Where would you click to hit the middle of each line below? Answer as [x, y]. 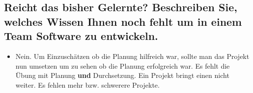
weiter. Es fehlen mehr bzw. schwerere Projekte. [87, 84]
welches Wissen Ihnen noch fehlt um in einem [123, 21]
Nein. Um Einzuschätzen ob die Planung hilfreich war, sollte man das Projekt [132, 56]
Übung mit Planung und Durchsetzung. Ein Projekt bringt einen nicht [122, 75]
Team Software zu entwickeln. [81, 36]
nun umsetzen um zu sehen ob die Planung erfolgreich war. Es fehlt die [123, 65]
